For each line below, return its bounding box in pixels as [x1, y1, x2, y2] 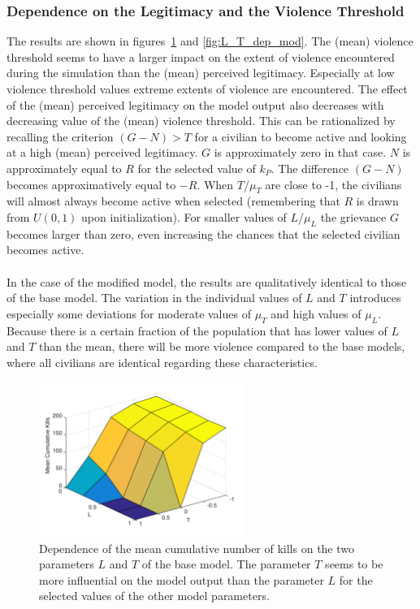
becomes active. [6, 241, 84, 258]
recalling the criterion [6, 127, 114, 145]
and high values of [271, 304, 362, 322]
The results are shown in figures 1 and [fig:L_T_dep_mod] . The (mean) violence [6, 32, 414, 50]
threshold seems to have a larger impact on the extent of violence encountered [6, 48, 395, 65]
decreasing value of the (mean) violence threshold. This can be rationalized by [6, 112, 396, 129]
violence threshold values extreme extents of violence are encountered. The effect [6, 80, 408, 97]
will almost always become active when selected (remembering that [6, 192, 340, 209]
